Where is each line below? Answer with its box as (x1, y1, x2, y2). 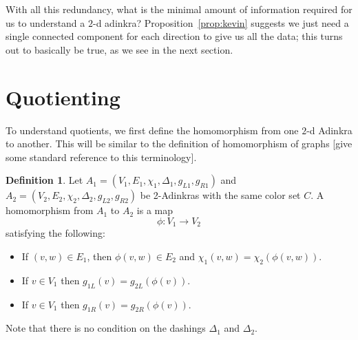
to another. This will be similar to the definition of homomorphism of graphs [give (6, 136, 352, 151)
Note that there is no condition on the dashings (6, 321, 206, 335)
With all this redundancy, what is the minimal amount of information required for (6, 2, 352, 16)
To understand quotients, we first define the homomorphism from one (6, 123, 299, 137)
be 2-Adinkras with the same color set (140, 188, 301, 202)
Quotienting (6, 83, 120, 111)
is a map (136, 203, 173, 217)
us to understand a (6, 15, 85, 30)
